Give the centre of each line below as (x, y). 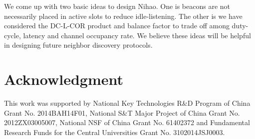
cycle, (12, 35)
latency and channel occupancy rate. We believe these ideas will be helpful (137, 35)
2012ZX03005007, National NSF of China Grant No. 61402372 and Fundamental (127, 122)
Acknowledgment (64, 79)
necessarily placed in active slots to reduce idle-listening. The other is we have (123, 16)
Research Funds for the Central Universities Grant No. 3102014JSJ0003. (115, 132)
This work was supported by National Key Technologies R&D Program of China (127, 103)
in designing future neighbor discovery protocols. (78, 45)
